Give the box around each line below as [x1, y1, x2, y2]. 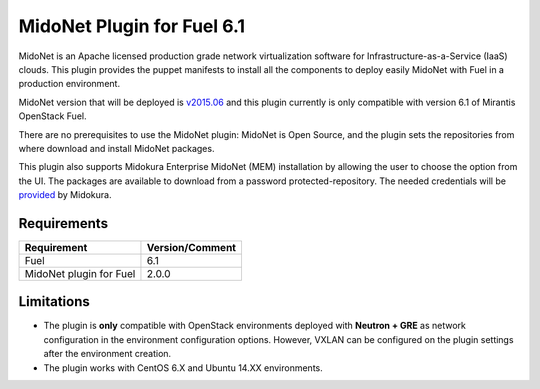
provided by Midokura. [18, 189, 112, 201]
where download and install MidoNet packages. [18, 142, 215, 154]
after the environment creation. [43, 348, 172, 360]
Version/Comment [146, 240, 237, 254]
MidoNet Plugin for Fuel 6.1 [18, 15, 245, 37]
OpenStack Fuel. [18, 110, 87, 122]
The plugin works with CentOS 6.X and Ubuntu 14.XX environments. [43, 361, 324, 374]
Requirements [18, 215, 109, 232]
